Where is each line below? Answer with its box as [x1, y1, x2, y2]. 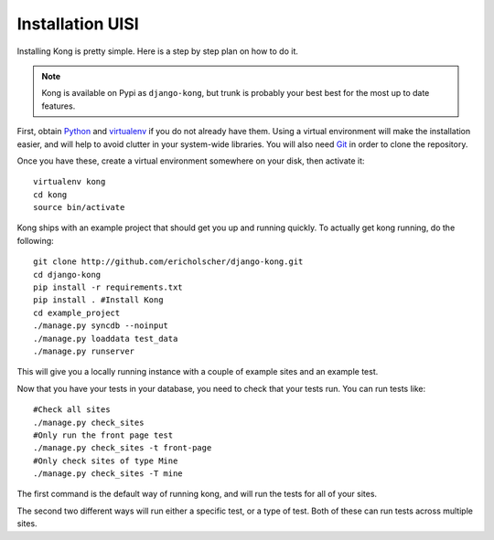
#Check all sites [33, 405, 111, 415]
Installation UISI [16, 14, 139, 34]
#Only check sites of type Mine [33, 455, 178, 466]
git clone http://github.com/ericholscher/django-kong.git [33, 257, 304, 267]
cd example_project [33, 307, 121, 318]
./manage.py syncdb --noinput [33, 321, 169, 331]
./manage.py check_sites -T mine [33, 469, 183, 479]
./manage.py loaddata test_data [33, 334, 178, 344]
